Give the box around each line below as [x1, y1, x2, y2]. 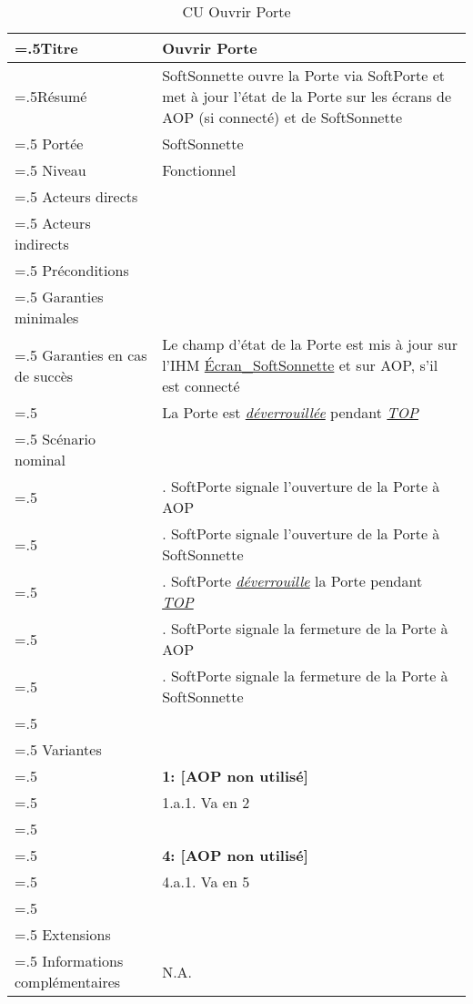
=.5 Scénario [15, 428, 96, 449]
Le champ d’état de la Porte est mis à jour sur [162, 333, 458, 354]
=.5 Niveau [15, 159, 86, 180]
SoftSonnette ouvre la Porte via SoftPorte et [162, 65, 445, 86]
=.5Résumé [15, 86, 87, 107]
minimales [15, 307, 79, 328]
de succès [15, 364, 74, 386]
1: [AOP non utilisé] [162, 765, 308, 786]
